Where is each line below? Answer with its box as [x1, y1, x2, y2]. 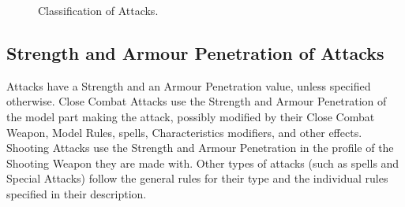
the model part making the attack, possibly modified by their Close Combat [6, 108, 375, 124]
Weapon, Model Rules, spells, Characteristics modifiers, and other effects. [6, 124, 362, 140]
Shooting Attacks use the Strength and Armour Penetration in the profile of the [6, 139, 394, 156]
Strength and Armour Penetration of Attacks [6, 40, 384, 65]
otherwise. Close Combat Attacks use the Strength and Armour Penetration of [6, 93, 387, 109]
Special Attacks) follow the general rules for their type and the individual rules [6, 170, 388, 187]
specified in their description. [6, 185, 147, 201]
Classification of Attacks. [38, 2, 159, 18]
